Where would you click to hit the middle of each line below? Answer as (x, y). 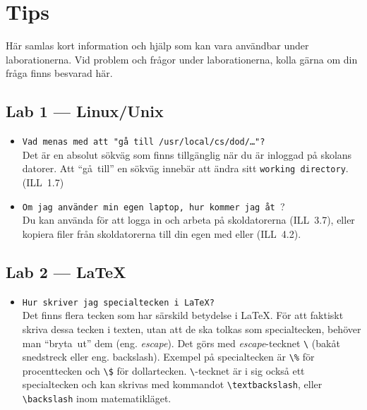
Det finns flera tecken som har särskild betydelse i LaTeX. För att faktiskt (183, 315)
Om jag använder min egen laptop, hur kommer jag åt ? (154, 206)
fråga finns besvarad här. (59, 73)
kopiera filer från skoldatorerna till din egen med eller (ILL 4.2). (162, 233)
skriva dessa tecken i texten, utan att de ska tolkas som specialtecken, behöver (192, 328)
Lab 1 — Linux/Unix (85, 111)
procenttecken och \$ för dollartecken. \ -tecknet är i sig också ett (163, 370)
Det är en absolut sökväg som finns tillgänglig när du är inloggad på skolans (187, 154)
